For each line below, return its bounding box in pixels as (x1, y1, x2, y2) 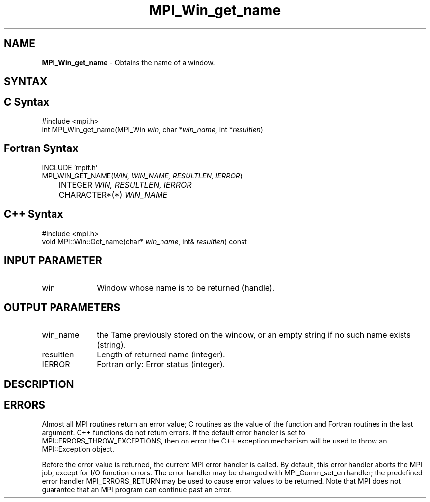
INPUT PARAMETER (4, 254, 102, 266)
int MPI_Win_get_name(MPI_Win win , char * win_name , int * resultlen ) (42, 125, 263, 134)
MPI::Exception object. (42, 444, 114, 453)
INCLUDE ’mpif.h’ (42, 163, 98, 172)
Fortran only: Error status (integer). (97, 359, 225, 370)
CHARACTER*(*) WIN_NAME (58, 189, 168, 200)
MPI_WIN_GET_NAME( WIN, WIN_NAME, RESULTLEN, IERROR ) (42, 171, 242, 180)
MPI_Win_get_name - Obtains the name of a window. (42, 58, 215, 67)
